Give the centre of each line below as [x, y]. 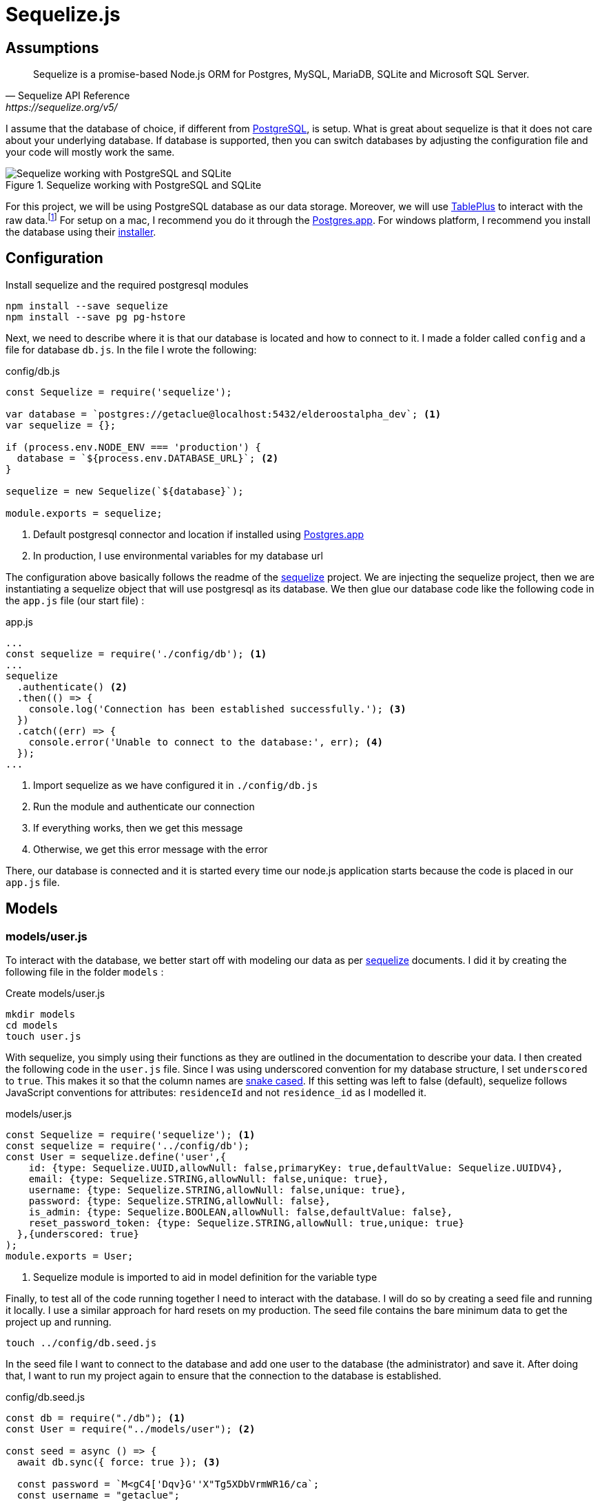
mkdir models [41, 1014]
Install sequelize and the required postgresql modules [127, 285]
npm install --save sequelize [87, 306]
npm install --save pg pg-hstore [96, 317]
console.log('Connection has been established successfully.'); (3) [217, 709]
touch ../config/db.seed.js [81, 1342]
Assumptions [52, 48]
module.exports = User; [70, 1256]
